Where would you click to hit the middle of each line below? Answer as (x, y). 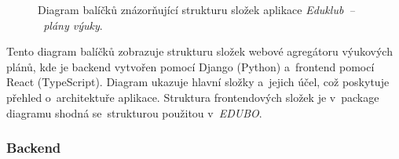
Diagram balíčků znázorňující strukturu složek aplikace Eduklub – (196, 9)
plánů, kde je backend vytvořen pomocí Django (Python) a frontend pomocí (190, 66)
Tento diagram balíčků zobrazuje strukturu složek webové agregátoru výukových (199, 51)
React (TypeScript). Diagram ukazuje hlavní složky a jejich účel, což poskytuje (198, 82)
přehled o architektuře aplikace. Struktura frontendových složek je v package (193, 97)
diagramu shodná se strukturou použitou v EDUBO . (134, 112)
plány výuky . (73, 25)
